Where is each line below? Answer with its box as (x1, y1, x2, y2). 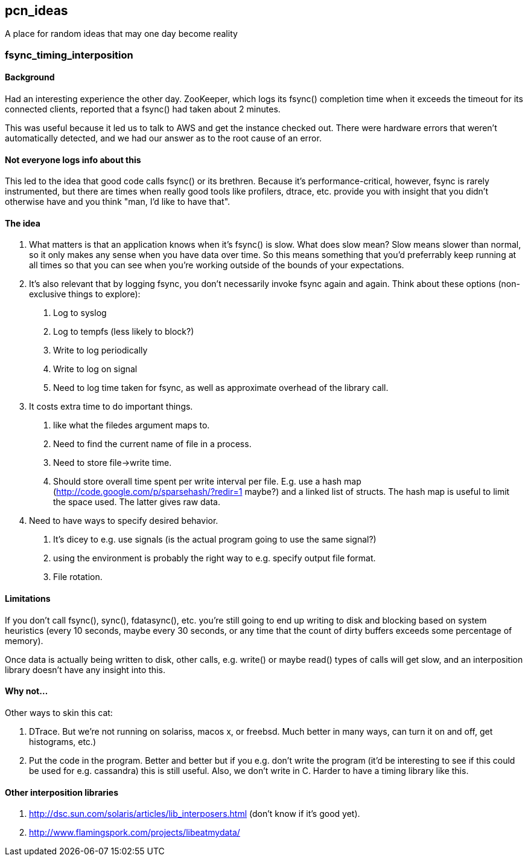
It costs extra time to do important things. (29, 401, 193, 412)
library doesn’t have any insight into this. (5, 664, 165, 675)
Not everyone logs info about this (5, 154, 141, 165)
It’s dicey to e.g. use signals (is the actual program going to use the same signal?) (53, 534, 377, 545)
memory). (5, 635, 43, 646)
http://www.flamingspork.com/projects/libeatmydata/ (29, 827, 240, 838)
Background (5, 72, 55, 83)
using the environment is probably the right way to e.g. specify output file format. (53, 553, 376, 564)
